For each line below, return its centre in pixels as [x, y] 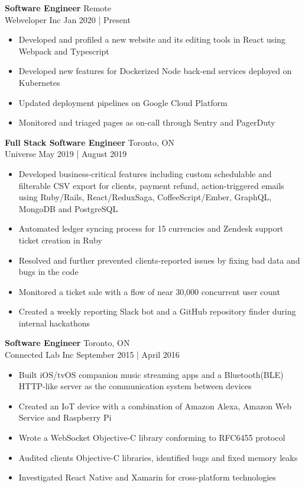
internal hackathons [54, 323]
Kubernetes [39, 82]
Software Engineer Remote [58, 8]
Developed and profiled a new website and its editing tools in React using [152, 39]
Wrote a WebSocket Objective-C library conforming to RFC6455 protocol [152, 438]
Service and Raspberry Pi [65, 417]
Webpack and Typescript [64, 51]
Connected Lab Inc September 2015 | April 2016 [92, 355]
